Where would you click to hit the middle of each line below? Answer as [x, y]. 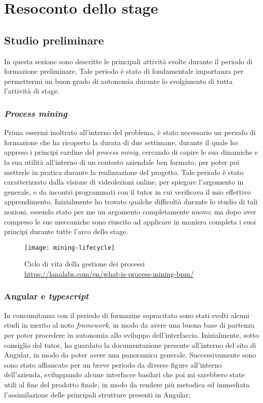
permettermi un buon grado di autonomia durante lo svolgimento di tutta [118, 81]
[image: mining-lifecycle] [70, 248]
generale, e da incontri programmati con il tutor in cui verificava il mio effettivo [127, 191]
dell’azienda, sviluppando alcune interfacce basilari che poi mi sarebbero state [124, 374]
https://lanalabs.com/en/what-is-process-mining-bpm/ [109, 273]
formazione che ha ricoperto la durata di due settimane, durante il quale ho [121, 142]
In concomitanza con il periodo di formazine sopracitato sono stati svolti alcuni [127, 315]
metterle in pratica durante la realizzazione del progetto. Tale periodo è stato [124, 172]
